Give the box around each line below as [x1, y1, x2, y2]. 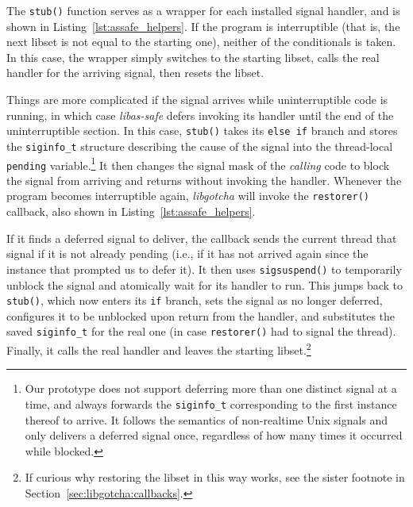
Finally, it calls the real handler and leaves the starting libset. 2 [6, 340, 311, 358]
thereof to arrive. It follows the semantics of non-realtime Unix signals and [25, 411, 388, 428]
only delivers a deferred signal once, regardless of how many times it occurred [25, 427, 403, 444]
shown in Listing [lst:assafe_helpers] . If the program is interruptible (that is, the [6, 17, 400, 34]
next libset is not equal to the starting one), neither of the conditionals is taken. [6, 33, 396, 50]
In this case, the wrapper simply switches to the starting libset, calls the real [6, 48, 380, 65]
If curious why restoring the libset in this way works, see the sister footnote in [25, 469, 405, 486]
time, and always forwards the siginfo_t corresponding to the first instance [25, 395, 397, 412]
